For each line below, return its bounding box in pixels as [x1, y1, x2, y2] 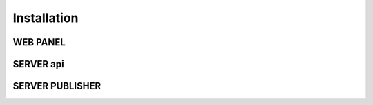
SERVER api [12, 58, 65, 70]
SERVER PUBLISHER [12, 80, 102, 92]
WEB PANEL [12, 36, 66, 48]
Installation [12, 10, 79, 25]
